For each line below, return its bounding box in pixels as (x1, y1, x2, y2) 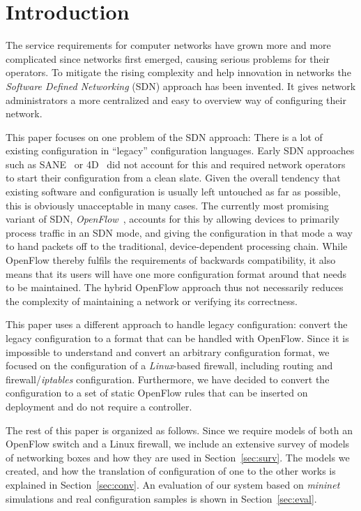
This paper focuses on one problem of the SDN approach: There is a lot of (6, 129, 323, 144)
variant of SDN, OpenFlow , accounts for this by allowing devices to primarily (6, 212, 339, 226)
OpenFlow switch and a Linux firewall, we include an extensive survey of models (6, 436, 350, 451)
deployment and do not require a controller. (6, 399, 192, 413)
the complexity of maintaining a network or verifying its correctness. (6, 293, 298, 308)
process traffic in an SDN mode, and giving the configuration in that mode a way (6, 225, 353, 239)
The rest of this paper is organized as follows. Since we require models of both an (6, 422, 353, 437)
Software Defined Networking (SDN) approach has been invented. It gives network (6, 78, 356, 93)
